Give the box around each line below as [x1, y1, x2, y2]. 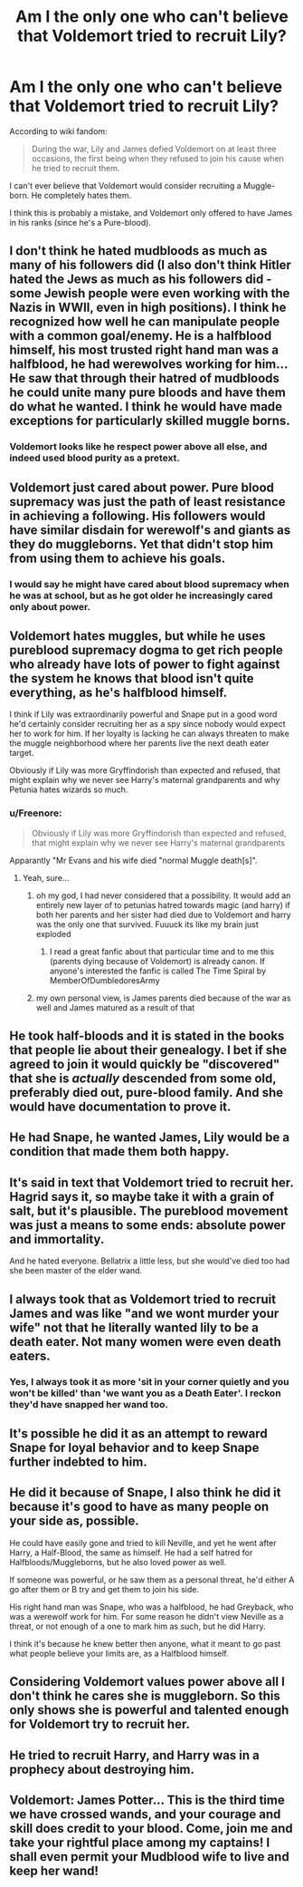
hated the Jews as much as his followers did [9, 272, 264, 287]
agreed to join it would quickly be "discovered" [9, 1057, 280, 1072]
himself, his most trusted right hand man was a [9, 343, 279, 358]
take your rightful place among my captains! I [9, 1834, 270, 1850]
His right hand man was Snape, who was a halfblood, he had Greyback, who [9, 1602, 294, 1612]
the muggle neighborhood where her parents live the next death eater [9, 738, 270, 749]
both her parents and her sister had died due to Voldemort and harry [35, 909, 291, 920]
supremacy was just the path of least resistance [9, 494, 287, 509]
